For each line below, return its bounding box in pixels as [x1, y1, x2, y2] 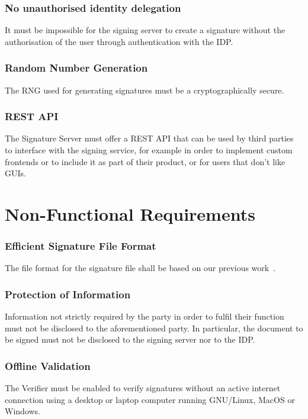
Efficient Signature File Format [5, 238, 156, 253]
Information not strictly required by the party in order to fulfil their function [5, 310, 284, 323]
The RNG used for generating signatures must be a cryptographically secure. [5, 83, 284, 96]
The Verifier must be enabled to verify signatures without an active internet [5, 382, 281, 394]
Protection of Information [5, 286, 131, 301]
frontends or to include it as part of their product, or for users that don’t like [5, 155, 285, 167]
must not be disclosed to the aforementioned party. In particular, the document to [5, 321, 303, 334]
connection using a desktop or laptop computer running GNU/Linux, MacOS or [5, 393, 295, 405]
